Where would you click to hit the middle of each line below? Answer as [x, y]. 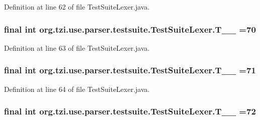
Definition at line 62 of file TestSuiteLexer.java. [77, 7]
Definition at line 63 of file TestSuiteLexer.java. [77, 47]
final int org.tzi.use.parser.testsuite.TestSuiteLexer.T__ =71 [130, 70]
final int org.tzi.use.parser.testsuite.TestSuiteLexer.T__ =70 [130, 29]
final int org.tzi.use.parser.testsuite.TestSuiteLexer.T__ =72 [130, 111]
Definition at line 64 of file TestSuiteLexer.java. [77, 89]
